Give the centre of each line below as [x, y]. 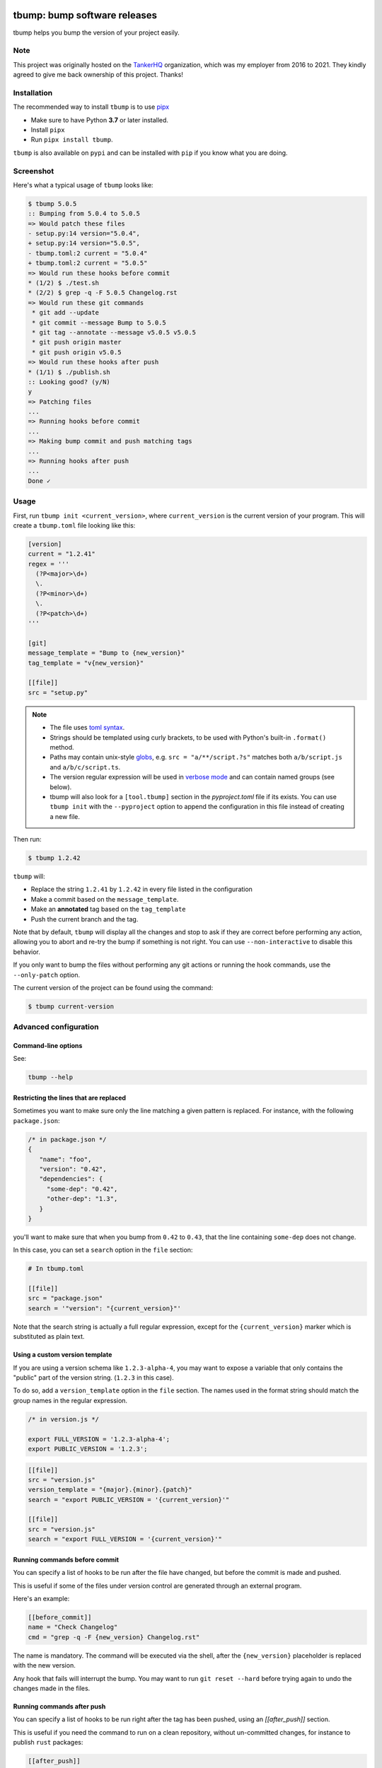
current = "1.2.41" [62, 554]
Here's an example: [41, 1599]
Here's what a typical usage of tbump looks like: [83, 185]
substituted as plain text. [49, 1337]
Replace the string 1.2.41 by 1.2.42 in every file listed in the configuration [141, 889]
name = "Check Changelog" [73, 1627]
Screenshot [34, 171]
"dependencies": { [71, 1179]
